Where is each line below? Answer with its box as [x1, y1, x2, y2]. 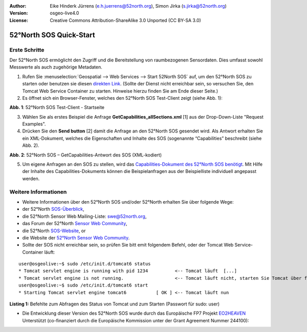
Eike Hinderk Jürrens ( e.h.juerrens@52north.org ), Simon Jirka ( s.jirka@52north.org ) [50, 3, 227, 9]
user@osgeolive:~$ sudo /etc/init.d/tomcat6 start [18, 282, 148, 289]
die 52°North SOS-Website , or [22, 228, 86, 234]
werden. [22, 175, 40, 182]
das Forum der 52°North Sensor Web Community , [22, 220, 127, 227]
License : [9, 17, 28, 23]
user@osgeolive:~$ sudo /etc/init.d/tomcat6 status [18, 261, 151, 267]
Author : [9, 3, 27, 9]
